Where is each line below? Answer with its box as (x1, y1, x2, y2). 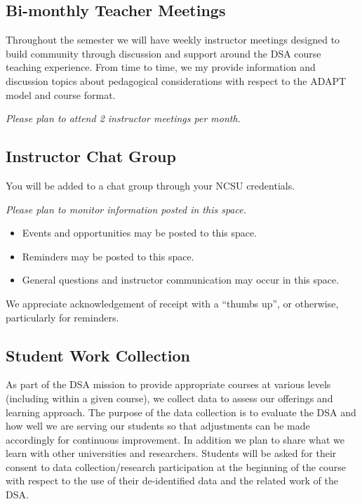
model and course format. (6, 87, 116, 102)
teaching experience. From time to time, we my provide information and (6, 60, 316, 74)
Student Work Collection (6, 344, 190, 366)
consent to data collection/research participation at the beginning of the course (6, 459, 346, 474)
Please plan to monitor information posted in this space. (6, 201, 246, 216)
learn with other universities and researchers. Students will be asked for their (6, 446, 337, 460)
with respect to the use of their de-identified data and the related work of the (6, 473, 338, 488)
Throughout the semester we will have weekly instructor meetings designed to (6, 32, 340, 47)
